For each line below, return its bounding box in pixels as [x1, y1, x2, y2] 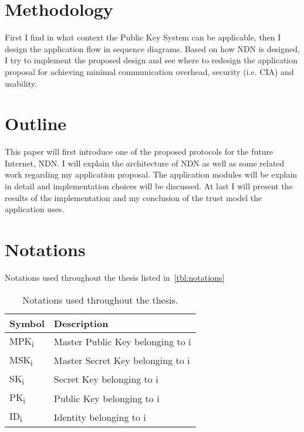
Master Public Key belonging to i [53, 335, 191, 349]
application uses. [5, 203, 65, 215]
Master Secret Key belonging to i [53, 353, 190, 368]
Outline [5, 111, 67, 135]
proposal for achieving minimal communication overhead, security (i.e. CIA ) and [5, 65, 294, 77]
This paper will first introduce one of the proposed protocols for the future [5, 145, 273, 158]
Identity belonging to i [53, 410, 146, 424]
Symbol [9, 316, 45, 330]
